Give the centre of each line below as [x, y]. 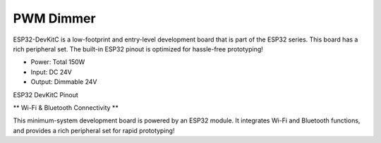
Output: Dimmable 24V [64, 82]
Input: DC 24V [51, 72]
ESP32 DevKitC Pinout [46, 94]
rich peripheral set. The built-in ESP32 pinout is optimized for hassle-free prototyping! [138, 49]
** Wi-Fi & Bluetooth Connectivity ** [66, 107]
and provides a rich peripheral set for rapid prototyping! [94, 130]
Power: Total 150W [58, 62]
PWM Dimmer [54, 18]
